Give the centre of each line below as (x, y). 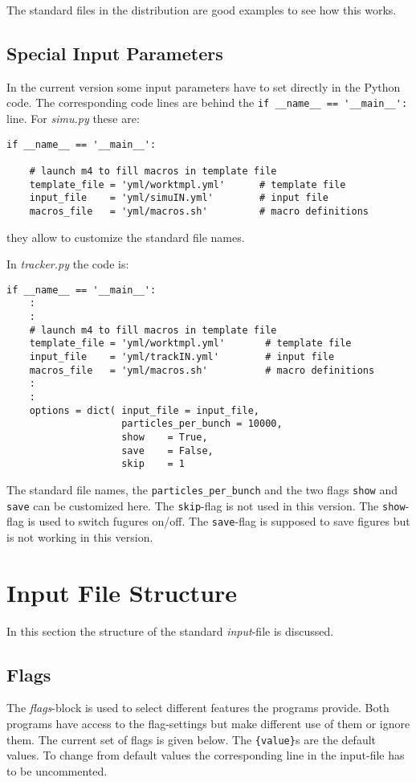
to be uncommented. (57, 770)
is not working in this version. (80, 536)
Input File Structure (122, 592)
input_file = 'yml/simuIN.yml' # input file (179, 198)
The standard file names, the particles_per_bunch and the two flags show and (202, 489)
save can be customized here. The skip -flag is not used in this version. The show (206, 505)
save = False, (167, 450)
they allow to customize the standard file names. (126, 237)
